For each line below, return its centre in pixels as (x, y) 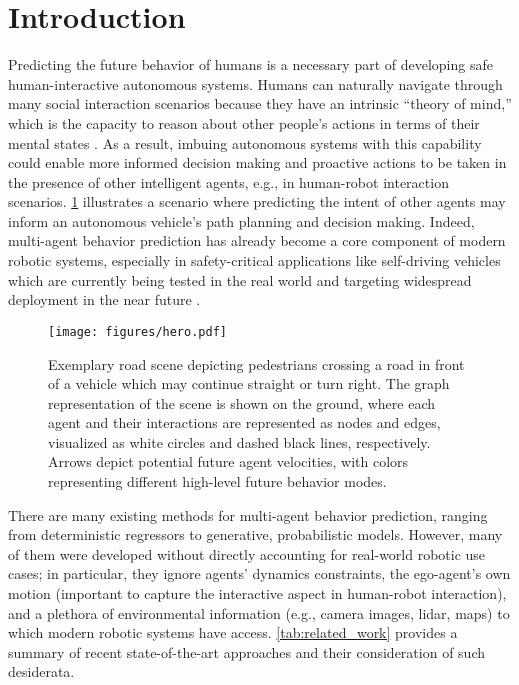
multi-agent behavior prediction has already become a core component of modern (257, 240)
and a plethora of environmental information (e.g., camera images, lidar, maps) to (259, 612)
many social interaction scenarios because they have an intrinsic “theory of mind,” (260, 103)
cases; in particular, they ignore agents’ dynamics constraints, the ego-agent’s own (259, 573)
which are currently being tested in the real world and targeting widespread (240, 279)
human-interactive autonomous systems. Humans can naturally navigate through (255, 83)
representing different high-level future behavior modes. (217, 481)
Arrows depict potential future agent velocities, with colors (228, 461)
